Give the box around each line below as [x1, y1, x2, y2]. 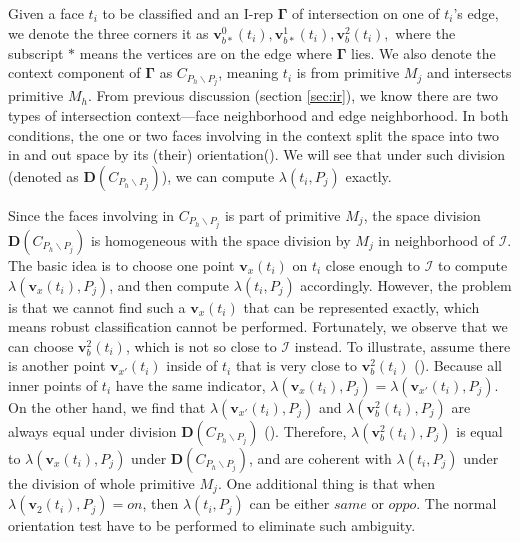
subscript [8, 42, 64, 63]
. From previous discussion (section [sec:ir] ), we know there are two [87, 85, 498, 106]
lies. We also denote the [351, 42, 496, 63]
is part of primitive [224, 204, 341, 225]
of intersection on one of [292, 3, 440, 23]
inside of [166, 355, 218, 376]
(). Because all [414, 355, 503, 376]
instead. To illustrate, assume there [294, 335, 511, 356]
